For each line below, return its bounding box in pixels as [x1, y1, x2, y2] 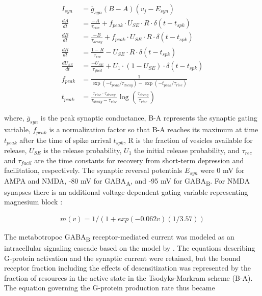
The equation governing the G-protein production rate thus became [4, 282, 215, 293]
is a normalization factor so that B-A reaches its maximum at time [49, 124, 258, 135]
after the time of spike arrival [19, 134, 111, 145]
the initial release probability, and [134, 144, 240, 155]
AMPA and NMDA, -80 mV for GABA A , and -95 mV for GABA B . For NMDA [4, 175, 250, 187]
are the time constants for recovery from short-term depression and [34, 155, 244, 165]
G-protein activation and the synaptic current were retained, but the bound [4, 252, 241, 263]
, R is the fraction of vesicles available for [123, 134, 253, 145]
